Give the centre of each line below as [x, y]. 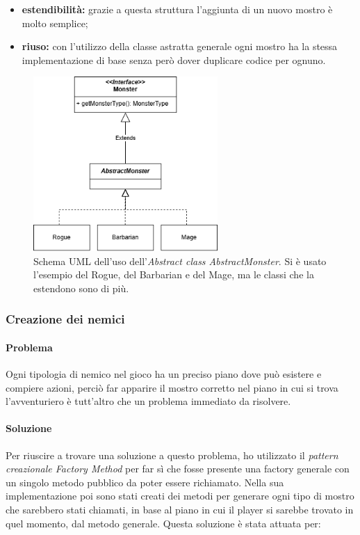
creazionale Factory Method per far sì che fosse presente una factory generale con [178, 469]
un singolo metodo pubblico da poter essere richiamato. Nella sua [145, 482]
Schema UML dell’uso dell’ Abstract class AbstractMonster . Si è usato [180, 261]
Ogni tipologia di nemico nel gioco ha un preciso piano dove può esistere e [164, 374]
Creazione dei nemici [65, 319]
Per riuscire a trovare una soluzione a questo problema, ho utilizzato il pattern [172, 455]
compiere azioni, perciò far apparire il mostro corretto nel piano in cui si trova [172, 387]
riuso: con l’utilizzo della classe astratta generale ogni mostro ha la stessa [180, 46]
